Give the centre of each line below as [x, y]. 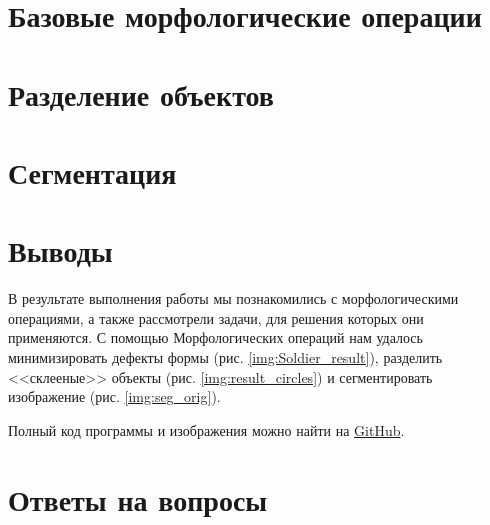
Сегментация [92, 171]
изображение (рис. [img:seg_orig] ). [114, 396]
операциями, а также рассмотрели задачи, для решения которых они [216, 317]
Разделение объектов [141, 93]
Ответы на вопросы [138, 498]
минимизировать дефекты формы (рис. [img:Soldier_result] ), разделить [225, 357]
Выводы [60, 250]
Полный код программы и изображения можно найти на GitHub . [206, 429]
